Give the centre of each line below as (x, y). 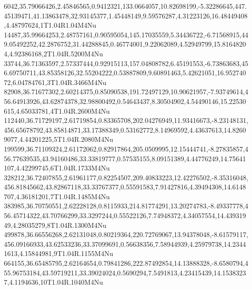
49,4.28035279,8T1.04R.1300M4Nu (55, 225)
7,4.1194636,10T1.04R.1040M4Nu (53, 282)
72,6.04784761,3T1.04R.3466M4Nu (55, 82)
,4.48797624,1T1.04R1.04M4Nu (50, 25)
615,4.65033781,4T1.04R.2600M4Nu (57, 111)
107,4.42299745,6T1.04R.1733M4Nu (57, 168)
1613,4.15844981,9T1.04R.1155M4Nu (59, 253)
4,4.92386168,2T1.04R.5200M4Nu (53, 53)
